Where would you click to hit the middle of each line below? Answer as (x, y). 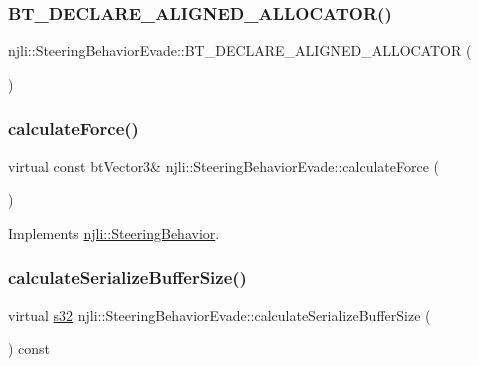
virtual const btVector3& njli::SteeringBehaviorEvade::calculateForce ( (224, 165)
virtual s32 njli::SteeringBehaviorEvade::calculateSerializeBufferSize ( (219, 314)
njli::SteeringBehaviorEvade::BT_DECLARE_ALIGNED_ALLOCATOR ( (240, 50)
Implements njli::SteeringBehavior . (114, 232)
